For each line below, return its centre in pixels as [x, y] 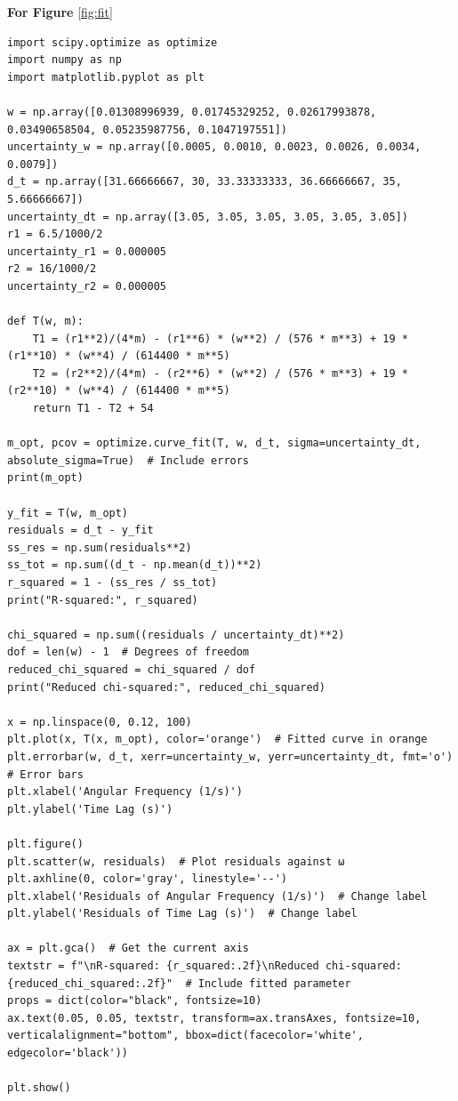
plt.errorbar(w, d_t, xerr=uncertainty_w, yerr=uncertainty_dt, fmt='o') [230, 756]
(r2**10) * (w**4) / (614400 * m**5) [119, 391]
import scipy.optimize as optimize [112, 42]
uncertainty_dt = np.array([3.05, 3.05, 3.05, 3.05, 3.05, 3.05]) [208, 217]
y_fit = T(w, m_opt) [68, 513]
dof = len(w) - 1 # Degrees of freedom [129, 652]
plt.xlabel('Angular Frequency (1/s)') [125, 792]
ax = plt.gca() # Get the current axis [129, 948]
